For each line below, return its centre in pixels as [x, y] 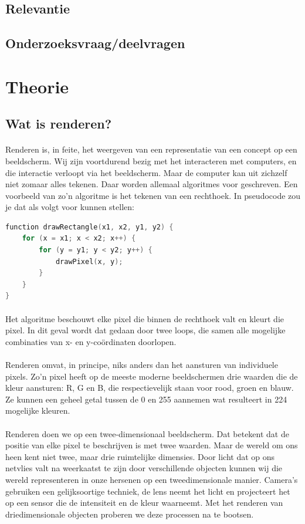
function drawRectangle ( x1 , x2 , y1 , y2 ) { [89, 227]
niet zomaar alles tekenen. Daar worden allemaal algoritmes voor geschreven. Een [152, 184]
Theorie [37, 86]
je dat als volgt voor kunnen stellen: [70, 207]
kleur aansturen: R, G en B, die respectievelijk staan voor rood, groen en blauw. [150, 388]
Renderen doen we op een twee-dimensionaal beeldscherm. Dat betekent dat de [147, 433]
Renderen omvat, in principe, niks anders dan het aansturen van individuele [142, 364]
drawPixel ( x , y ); [89, 261]
